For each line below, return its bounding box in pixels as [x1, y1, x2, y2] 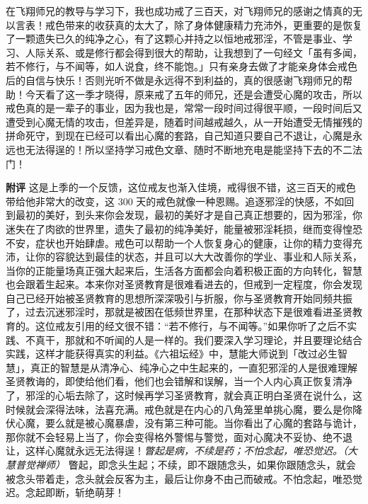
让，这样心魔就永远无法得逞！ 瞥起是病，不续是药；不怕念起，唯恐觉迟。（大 [6, 443, 357, 458]
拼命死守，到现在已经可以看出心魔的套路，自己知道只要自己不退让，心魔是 [6, 128, 352, 143]
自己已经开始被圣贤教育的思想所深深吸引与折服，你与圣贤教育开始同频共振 [6, 290, 352, 305]
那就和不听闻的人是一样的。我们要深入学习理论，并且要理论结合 [64, 332, 362, 347]
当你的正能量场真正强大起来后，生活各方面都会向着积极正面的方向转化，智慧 [6, 263, 362, 277]
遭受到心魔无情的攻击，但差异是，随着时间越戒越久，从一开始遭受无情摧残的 [6, 114, 362, 129]
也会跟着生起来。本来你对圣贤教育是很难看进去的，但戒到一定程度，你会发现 [6, 277, 362, 292]
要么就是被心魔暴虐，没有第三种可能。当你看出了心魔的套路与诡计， [45, 416, 362, 430]
